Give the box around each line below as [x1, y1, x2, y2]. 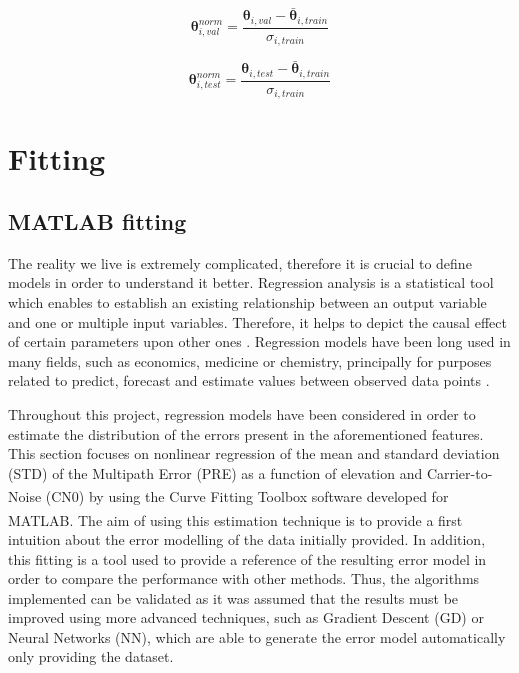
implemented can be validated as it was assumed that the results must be [8, 587, 459, 608]
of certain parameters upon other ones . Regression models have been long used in [8, 331, 511, 352]
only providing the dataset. [8, 646, 174, 667]
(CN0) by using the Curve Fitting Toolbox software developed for [45, 486, 449, 507]
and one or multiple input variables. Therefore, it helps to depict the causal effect [8, 311, 507, 332]
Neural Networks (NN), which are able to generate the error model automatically [8, 626, 506, 647]
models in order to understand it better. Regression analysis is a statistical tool [8, 272, 494, 293]
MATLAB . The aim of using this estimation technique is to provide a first [8, 509, 463, 530]
